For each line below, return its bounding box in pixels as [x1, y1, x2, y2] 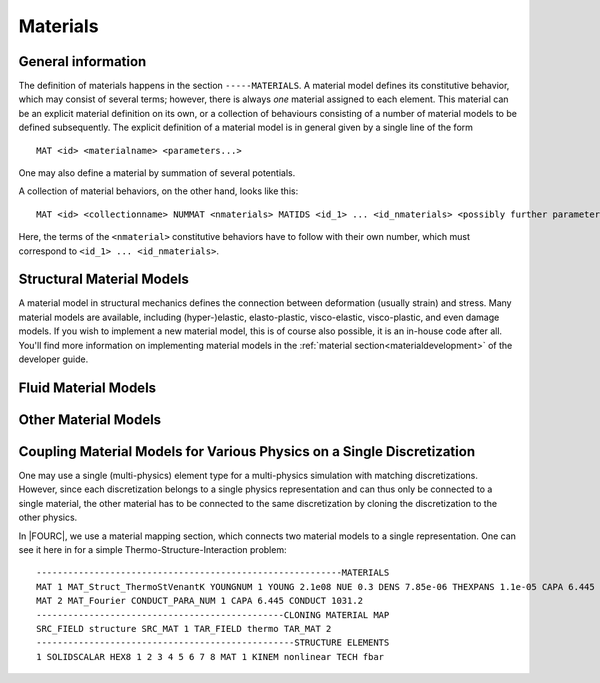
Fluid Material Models [18, 379, 157, 396]
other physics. [18, 511, 78, 524]
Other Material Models [18, 411, 162, 428]
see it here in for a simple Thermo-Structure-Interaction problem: [18, 543, 287, 555]
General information [18, 53, 147, 70]
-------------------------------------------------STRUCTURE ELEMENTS [36, 637, 390, 649]
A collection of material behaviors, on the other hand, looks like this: [18, 185, 299, 197]
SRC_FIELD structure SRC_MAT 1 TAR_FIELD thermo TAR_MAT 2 [36, 623, 332, 634]
